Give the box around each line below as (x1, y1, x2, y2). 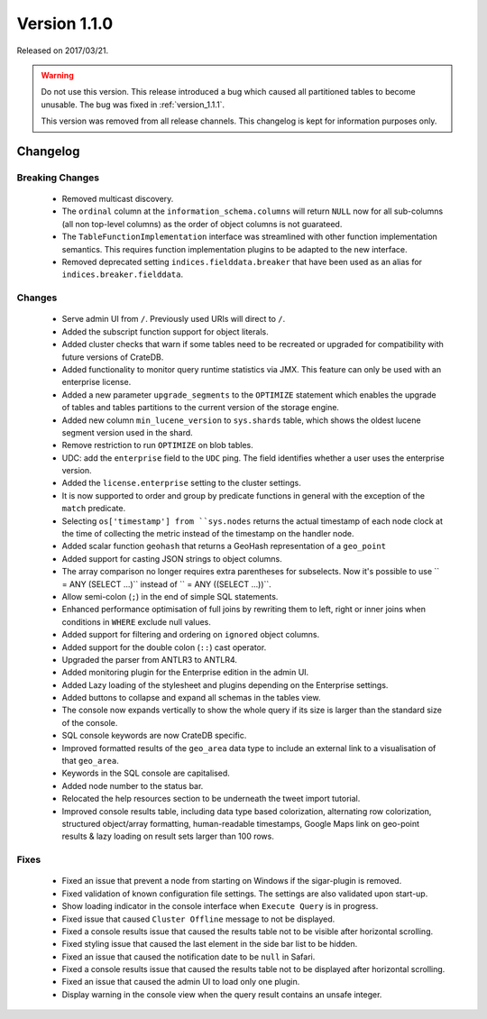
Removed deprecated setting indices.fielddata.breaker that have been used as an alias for (61, 257, 423, 268)
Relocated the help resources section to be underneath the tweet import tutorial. (61, 794, 361, 804)
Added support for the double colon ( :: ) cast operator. (61, 641, 267, 653)
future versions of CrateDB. (61, 352, 164, 363)
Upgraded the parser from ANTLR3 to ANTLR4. (61, 654, 238, 665)
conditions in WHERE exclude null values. (61, 616, 211, 627)
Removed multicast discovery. (61, 194, 174, 205)
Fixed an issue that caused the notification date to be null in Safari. (61, 951, 316, 962)
